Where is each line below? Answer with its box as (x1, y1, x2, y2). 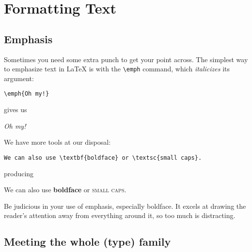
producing (4, 168, 34, 178)
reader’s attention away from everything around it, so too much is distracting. (4, 210, 236, 220)
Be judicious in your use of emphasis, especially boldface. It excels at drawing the (4, 201, 246, 211)
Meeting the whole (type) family (4, 234, 171, 249)
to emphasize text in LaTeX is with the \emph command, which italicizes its (4, 64, 230, 74)
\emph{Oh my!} (4, 90, 49, 98)
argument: (4, 73, 34, 83)
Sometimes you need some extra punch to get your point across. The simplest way (4, 54, 248, 64)
